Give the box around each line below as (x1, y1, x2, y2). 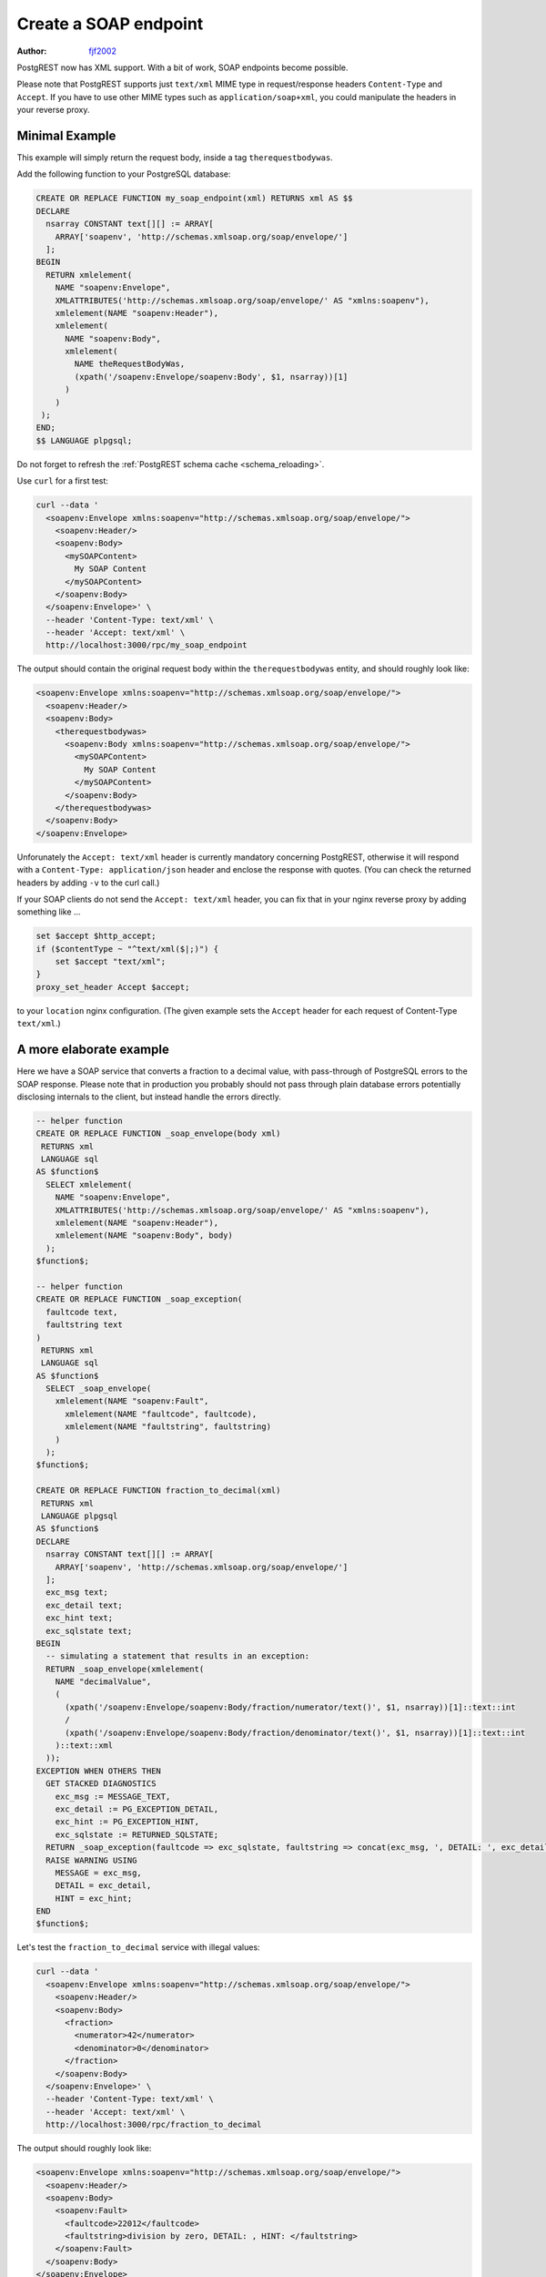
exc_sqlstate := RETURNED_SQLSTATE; (55, 1829, 218, 1840)
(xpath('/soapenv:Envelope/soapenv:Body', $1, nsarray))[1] (74, 372, 349, 382)
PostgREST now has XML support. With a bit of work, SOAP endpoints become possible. (16, 62, 349, 73)
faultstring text (45, 1320, 123, 1330)
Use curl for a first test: (16, 475, 109, 486)
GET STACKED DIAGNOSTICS (45, 1779, 157, 1789)
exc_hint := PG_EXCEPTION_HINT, (55, 1817, 200, 1827)
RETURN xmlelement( (45, 270, 133, 280)
